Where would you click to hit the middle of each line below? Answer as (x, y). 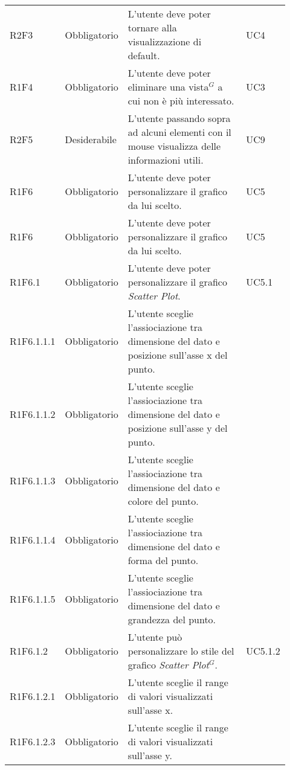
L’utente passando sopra (179, 118)
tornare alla (152, 27)
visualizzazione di (165, 41)
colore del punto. (163, 501)
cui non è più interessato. (181, 101)
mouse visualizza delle (174, 146)
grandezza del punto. (172, 619)
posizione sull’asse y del (178, 428)
